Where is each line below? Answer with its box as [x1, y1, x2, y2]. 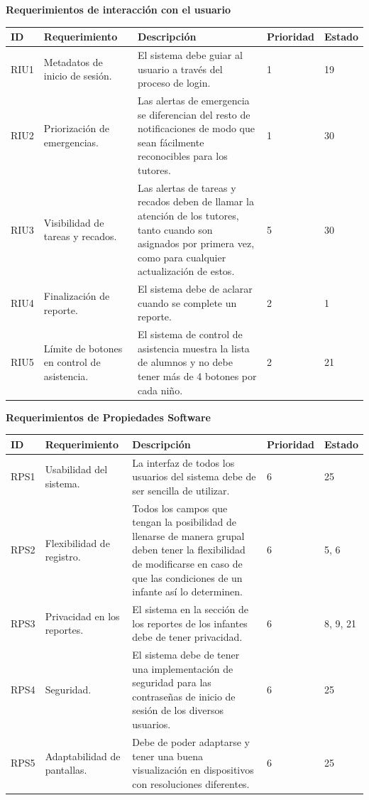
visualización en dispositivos [132, 762, 254, 777]
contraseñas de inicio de [132, 688, 236, 703]
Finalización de [43, 288, 110, 303]
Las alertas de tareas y [138, 180, 236, 195]
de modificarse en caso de [132, 556, 243, 571]
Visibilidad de [43, 215, 104, 229]
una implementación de [132, 661, 233, 676]
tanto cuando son [138, 222, 213, 237]
